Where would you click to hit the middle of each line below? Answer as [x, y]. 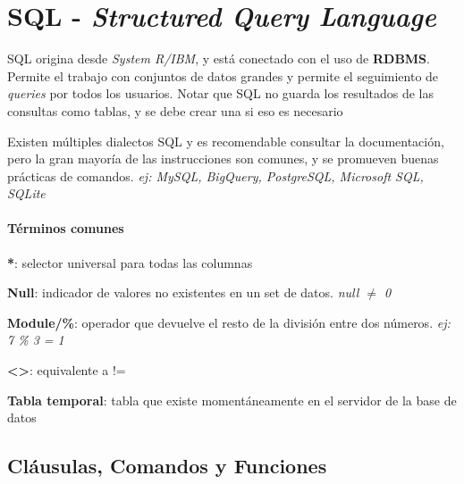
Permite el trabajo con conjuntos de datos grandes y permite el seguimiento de [223, 75]
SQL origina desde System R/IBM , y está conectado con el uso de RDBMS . [219, 58]
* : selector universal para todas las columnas [130, 262]
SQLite [26, 193]
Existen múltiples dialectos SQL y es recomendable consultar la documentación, [226, 141]
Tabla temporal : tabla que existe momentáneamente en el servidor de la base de [232, 400]
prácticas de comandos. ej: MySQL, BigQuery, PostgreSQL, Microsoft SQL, [215, 175]
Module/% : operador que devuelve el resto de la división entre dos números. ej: [229, 322]
